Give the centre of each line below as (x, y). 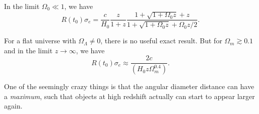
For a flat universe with (40, 41)
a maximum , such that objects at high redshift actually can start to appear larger (129, 96)
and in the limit (28, 50)
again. (13, 106)
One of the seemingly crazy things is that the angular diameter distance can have (129, 86)
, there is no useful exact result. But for (161, 41)
